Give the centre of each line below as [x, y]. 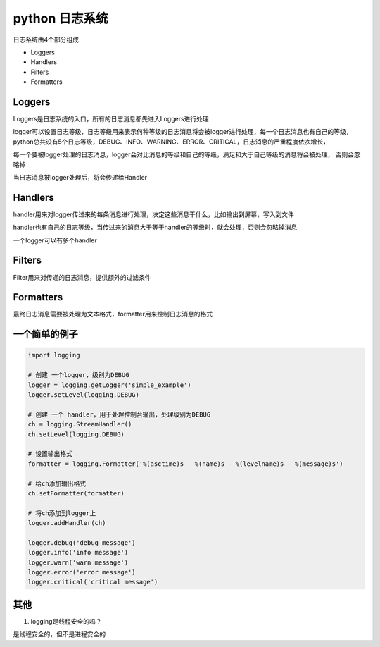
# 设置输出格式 [50, 454]
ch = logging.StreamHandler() [80, 424]
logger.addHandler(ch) [67, 523]
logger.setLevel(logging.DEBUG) [84, 395]
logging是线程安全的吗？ [66, 621]
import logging [54, 355]
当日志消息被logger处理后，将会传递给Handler [80, 177]
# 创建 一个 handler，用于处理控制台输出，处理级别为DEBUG [119, 414]
